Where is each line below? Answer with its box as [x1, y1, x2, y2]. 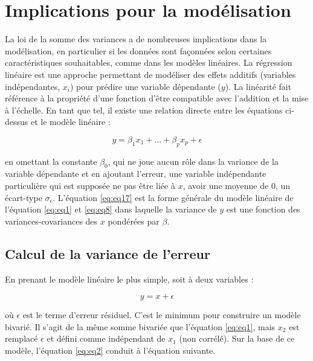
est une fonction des [226, 203, 300, 216]
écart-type [5, 191, 42, 203]
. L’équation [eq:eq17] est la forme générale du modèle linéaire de [53, 191, 294, 203]
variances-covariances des [5, 214, 98, 227]
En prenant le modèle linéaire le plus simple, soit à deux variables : [5, 272, 254, 285]
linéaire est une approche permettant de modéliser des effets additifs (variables [5, 68, 296, 80]
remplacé [5, 332, 38, 345]
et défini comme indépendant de [47, 332, 166, 345]
